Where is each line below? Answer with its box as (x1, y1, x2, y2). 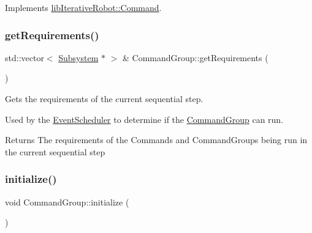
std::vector (5, 51, 44, 64)
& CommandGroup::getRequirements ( (123, 51, 268, 64)
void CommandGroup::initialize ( (5, 195, 129, 208)
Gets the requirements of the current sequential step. (5, 92, 204, 105)
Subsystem (58, 51, 99, 64)
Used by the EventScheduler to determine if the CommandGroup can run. (5, 113, 284, 125)
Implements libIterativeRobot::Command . (5, 1, 162, 13)
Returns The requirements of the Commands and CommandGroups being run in (5, 133, 308, 146)
